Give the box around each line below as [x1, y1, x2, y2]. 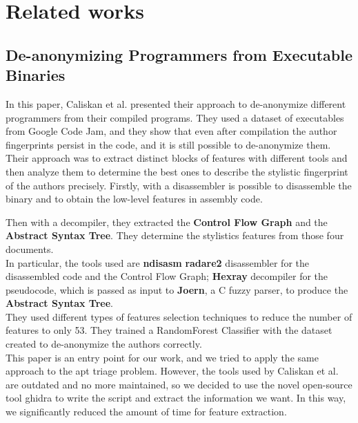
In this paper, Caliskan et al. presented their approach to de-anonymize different [6, 96, 346, 111]
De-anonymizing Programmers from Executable [6, 44, 352, 65]
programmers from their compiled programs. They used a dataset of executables [6, 110, 344, 124]
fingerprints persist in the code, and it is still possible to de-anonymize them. [6, 137, 331, 151]
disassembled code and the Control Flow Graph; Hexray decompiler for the [6, 269, 328, 283]
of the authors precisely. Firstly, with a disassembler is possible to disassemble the [6, 178, 352, 192]
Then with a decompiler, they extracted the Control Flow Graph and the [6, 214, 328, 229]
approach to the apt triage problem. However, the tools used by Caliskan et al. [6, 364, 339, 378]
